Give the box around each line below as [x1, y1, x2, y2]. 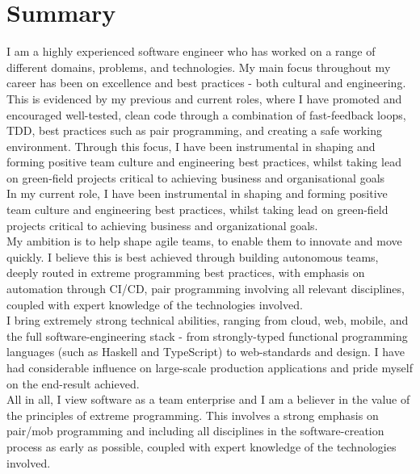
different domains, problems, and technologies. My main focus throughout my [6, 58, 391, 75]
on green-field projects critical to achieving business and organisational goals [6, 169, 385, 186]
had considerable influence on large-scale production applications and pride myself [6, 359, 413, 375]
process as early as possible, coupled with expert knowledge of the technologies [6, 438, 397, 455]
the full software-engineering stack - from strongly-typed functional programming [6, 327, 408, 344]
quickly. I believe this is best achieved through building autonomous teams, [6, 248, 379, 265]
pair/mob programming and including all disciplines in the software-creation [6, 422, 384, 439]
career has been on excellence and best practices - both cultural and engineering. [6, 74, 406, 91]
